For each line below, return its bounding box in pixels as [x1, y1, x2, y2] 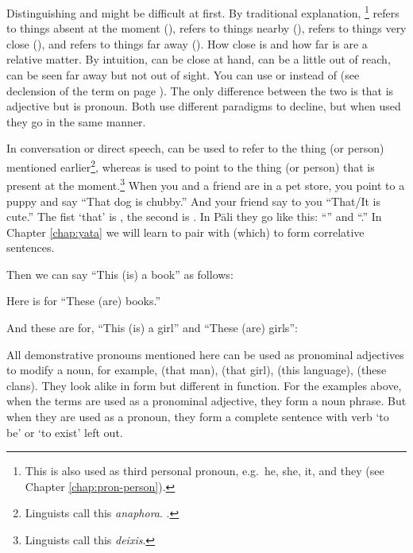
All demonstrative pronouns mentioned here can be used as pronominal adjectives [6, 346, 404, 362]
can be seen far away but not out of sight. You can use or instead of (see [6, 67, 360, 83]
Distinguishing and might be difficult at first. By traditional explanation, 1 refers [6, 2, 399, 21]
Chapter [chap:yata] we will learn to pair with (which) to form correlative [6, 223, 365, 240]
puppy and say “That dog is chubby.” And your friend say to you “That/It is [6, 192, 380, 209]
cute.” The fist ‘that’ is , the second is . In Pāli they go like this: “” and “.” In [6, 208, 382, 225]
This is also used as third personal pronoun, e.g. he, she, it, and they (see [25, 462, 384, 479]
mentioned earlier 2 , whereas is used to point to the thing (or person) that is [6, 157, 375, 175]
